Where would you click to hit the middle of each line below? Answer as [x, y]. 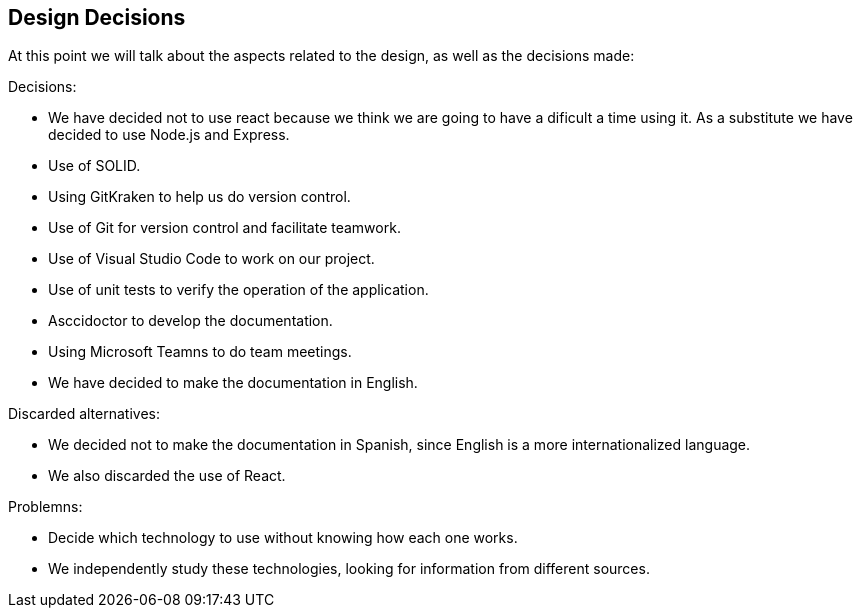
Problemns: [45, 507]
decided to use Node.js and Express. [169, 135]
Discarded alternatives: [84, 414]
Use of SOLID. [94, 166]
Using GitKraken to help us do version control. [199, 197]
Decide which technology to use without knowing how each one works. [283, 538]
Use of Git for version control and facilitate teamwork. [224, 228]
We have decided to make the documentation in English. [233, 383]
